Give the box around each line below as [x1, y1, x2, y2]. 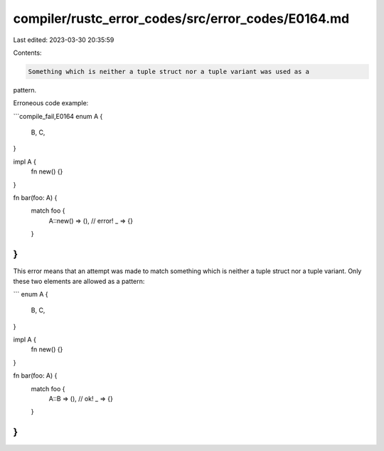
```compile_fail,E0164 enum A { [13, 112, 103, 120]
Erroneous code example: [13, 99, 89, 107]
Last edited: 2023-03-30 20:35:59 [13, 36, 114, 44]
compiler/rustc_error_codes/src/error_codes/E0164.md [13, 11, 350, 26]
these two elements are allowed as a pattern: [13, 277, 145, 285]
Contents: [13, 48, 42, 57]
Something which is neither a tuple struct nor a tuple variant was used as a [28, 68, 309, 75]
